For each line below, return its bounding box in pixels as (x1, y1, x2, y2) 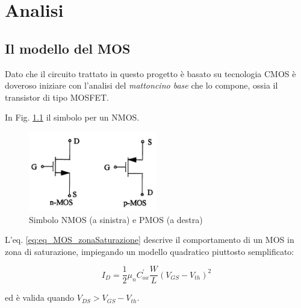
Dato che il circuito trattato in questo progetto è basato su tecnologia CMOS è (5, 67, 296, 80)
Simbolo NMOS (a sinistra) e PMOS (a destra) (29, 213, 203, 225)
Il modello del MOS (5, 39, 131, 57)
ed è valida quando (5, 291, 75, 304)
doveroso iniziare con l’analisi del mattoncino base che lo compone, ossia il (5, 79, 278, 92)
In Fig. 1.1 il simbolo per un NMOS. (5, 111, 140, 124)
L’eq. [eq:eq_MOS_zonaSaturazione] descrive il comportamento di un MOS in (5, 233, 294, 246)
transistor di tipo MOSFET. (5, 90, 109, 103)
